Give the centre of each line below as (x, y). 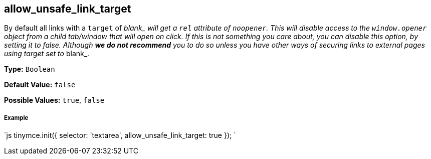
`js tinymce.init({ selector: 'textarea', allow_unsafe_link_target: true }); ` (120, 135)
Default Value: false (40, 85)
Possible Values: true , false (54, 100)
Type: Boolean (30, 69)
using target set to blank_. (47, 54)
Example (16, 118)
